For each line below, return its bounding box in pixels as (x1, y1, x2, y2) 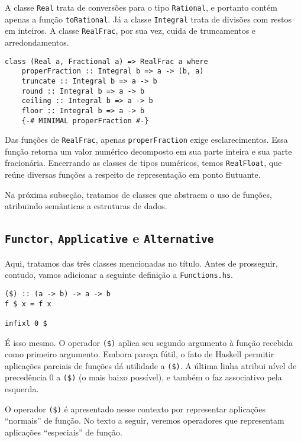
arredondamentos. (5, 36, 69, 48)
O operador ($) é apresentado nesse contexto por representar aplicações (5, 402, 266, 415)
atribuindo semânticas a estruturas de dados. (5, 200, 167, 212)
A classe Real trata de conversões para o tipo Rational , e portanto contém (5, 1, 277, 13)
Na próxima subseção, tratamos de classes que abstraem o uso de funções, (5, 188, 272, 200)
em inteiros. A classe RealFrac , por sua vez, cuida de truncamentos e (5, 24, 256, 37)
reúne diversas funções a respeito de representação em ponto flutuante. (5, 168, 261, 181)
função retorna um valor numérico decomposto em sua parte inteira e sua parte (5, 145, 292, 157)
